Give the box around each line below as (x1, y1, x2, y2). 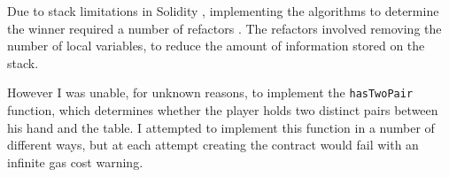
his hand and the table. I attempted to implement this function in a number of (7, 118, 435, 136)
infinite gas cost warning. (7, 152, 143, 171)
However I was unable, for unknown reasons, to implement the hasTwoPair (7, 83, 414, 102)
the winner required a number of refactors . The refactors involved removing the (7, 19, 442, 37)
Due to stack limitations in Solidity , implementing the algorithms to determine (7, 2, 439, 19)
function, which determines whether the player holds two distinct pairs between (7, 101, 438, 119)
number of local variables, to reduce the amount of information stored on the (7, 36, 425, 55)
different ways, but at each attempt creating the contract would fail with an (7, 135, 419, 154)
